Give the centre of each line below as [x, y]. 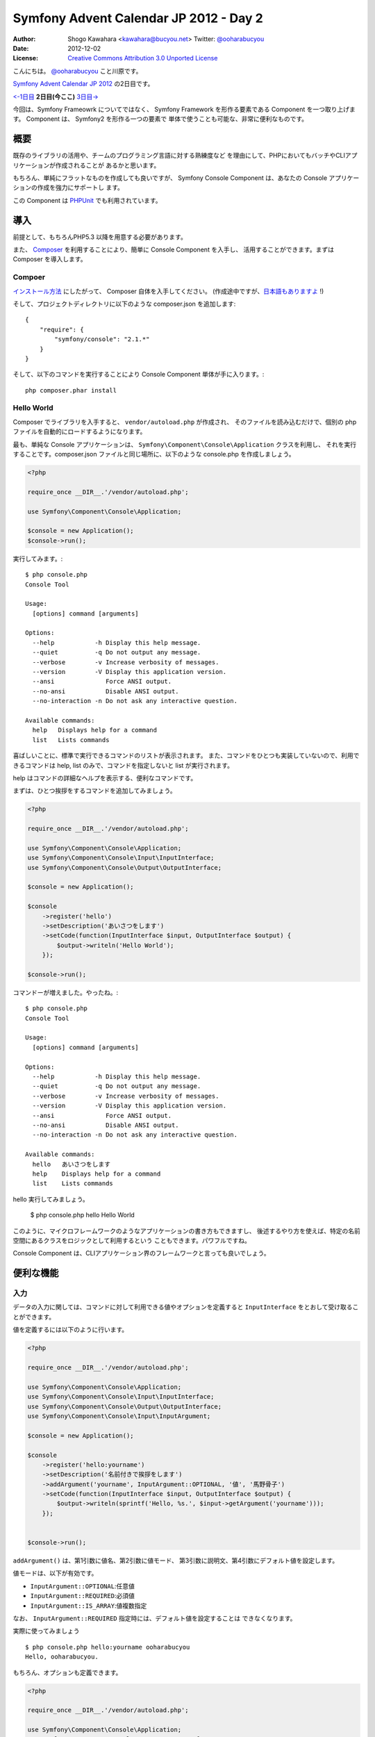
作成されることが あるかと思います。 [108, 165]
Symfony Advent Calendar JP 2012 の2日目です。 [83, 84]
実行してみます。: [38, 559]
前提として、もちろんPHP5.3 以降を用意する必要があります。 [100, 237]
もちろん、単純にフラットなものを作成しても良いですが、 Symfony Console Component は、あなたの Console [170, 178]
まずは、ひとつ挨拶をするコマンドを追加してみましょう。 [94, 791]
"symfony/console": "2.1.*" [102, 339]
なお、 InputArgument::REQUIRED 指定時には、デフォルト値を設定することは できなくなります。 [155, 1618]
